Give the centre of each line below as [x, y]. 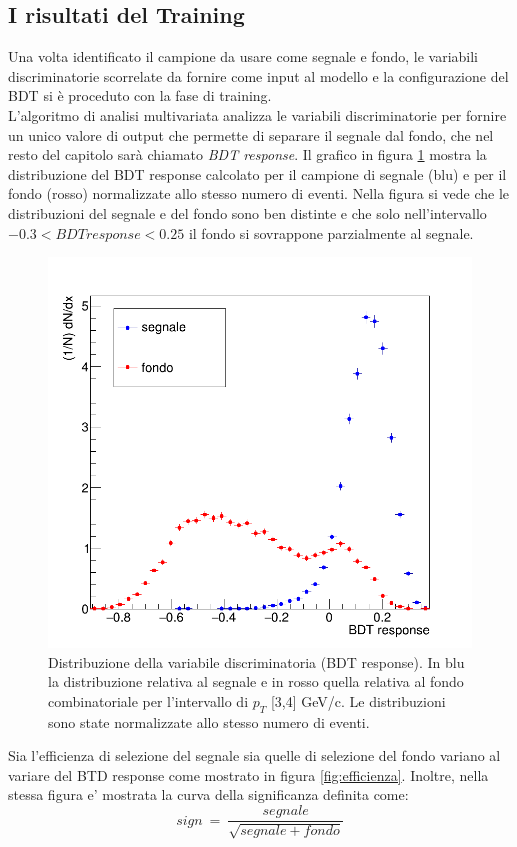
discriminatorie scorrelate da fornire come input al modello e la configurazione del [258, 75]
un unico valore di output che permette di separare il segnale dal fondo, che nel [251, 134]
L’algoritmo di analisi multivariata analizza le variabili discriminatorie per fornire [257, 114]
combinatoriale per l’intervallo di [148, 700]
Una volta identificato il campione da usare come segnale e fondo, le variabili [243, 56]
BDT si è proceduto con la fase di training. [140, 95]
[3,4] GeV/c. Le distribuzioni [358, 700]
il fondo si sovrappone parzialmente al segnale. [331, 232]
